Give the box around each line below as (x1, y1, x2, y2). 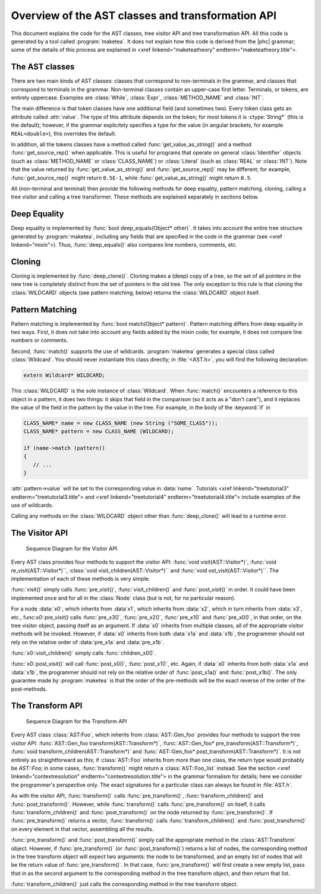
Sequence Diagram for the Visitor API (26, 544, 118, 552)
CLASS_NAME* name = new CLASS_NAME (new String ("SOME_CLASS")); (23, 420, 218, 426)
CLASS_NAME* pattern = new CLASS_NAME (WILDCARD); (23, 428, 175, 435)
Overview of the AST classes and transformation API (11, 9, 276, 22)
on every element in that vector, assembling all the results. (11, 825, 154, 832)
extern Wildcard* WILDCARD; (23, 372, 105, 379)
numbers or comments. (11, 336, 68, 344)
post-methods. (11, 685, 48, 692)
